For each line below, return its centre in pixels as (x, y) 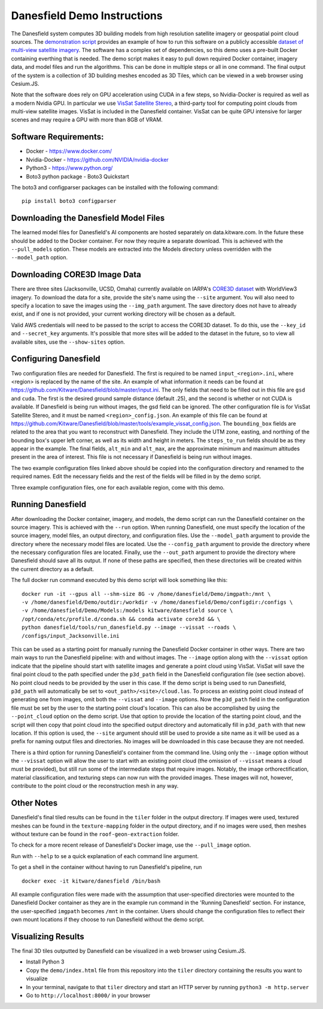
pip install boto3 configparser (69, 201)
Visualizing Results (48, 936)
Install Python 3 (45, 962)
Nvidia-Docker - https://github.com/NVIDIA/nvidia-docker (97, 159)
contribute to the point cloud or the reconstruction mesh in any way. (95, 786)
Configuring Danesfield (56, 359)
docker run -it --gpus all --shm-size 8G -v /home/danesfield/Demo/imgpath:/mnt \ (146, 594)
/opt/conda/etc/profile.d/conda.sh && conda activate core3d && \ (121, 619)
